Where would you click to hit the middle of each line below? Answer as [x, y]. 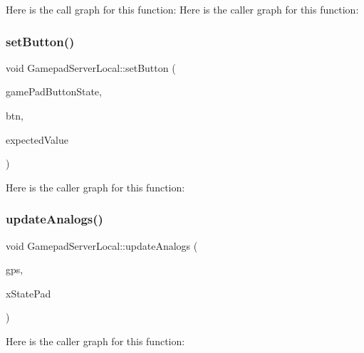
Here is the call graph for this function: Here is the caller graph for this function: [182, 9]
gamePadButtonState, [54, 91]
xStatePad [28, 293]
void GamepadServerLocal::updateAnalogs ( [102, 245]
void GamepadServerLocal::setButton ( [91, 67]
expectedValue [37, 139]
